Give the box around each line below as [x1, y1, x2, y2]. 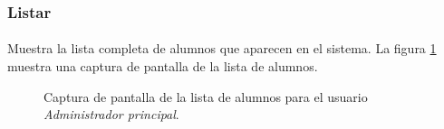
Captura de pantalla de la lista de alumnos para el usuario [43, 87, 368, 106]
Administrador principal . [43, 105, 179, 124]
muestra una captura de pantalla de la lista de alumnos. [7, 57, 318, 76]
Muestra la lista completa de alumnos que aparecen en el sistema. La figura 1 [7, 39, 437, 58]
